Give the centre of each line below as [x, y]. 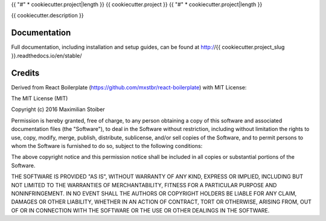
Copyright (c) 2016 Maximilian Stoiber [58, 109]
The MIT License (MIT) [40, 98]
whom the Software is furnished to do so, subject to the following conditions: [107, 146]
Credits [25, 73]
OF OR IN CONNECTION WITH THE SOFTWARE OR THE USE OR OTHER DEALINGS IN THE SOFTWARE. [140, 210]
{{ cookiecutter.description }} [47, 16]
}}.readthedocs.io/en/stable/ [46, 56]
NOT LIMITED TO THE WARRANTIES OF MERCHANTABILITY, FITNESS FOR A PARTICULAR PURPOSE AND [144, 185]
